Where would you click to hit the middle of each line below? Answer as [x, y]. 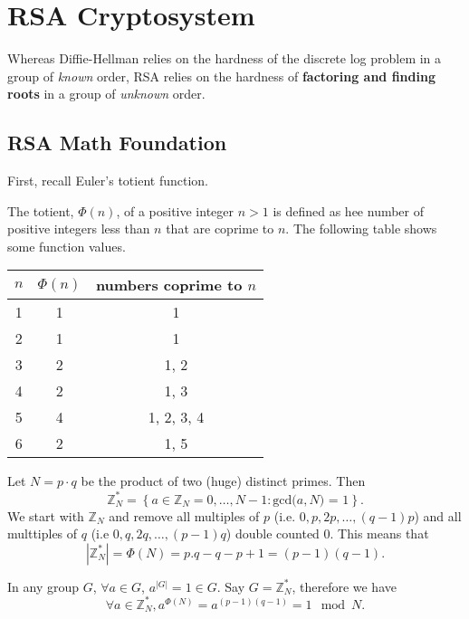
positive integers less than [79, 229]
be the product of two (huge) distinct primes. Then [223, 481]
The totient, [41, 210]
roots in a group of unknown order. [106, 94]
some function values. [67, 246]
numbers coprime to [169, 285]
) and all [438, 515]
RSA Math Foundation [117, 143]
